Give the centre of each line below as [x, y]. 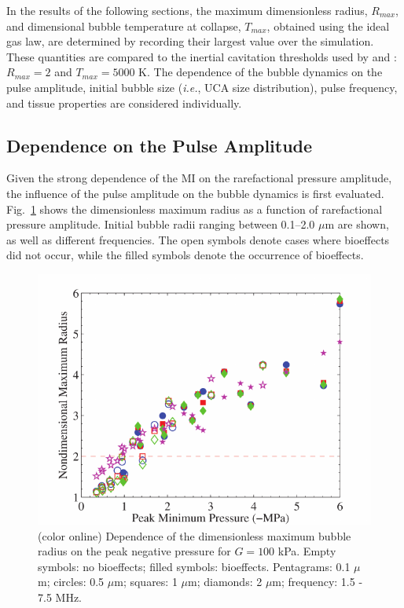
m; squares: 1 [146, 582]
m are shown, [357, 224]
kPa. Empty [307, 551]
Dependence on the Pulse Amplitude [160, 145]
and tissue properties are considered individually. [124, 103]
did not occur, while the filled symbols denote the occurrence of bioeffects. [185, 255]
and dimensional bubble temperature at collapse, [124, 26]
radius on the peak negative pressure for [134, 551]
